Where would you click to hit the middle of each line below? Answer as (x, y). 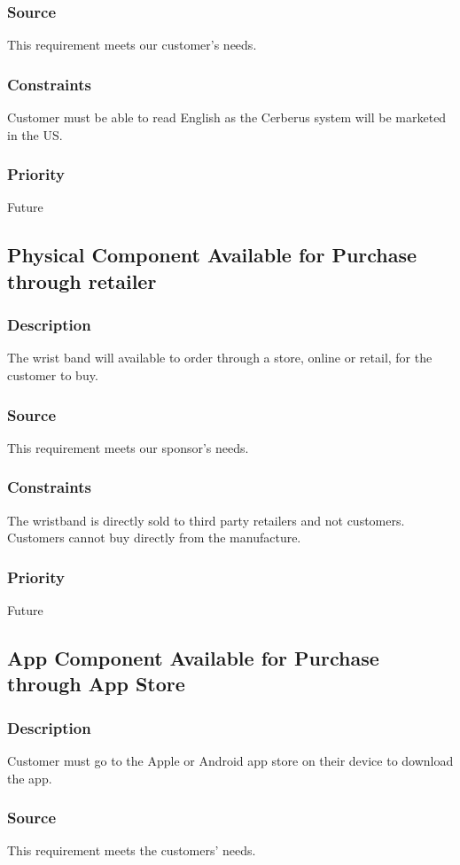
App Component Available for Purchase (193, 658)
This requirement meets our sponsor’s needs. (128, 447)
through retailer (82, 281)
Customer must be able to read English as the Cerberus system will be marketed (227, 117)
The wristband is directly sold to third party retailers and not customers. (206, 520)
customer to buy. (53, 375)
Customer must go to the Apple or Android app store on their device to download (230, 761)
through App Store (96, 684)
